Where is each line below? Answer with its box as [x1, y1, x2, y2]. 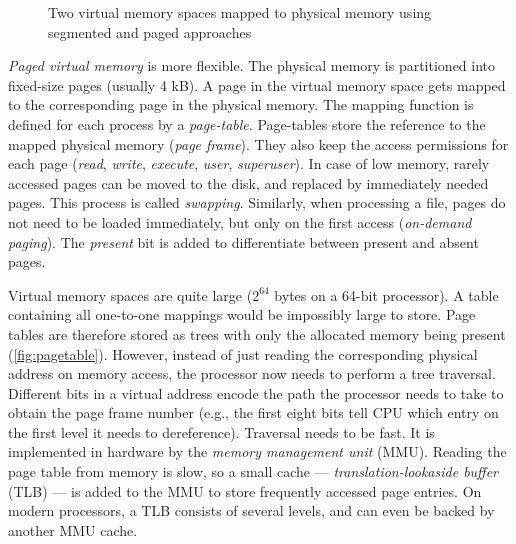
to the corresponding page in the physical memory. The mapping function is [8, 94, 474, 115]
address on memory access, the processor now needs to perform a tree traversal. [8, 363, 496, 384]
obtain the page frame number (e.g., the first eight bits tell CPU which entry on [8, 402, 499, 423]
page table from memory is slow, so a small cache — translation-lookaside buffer [8, 461, 499, 482]
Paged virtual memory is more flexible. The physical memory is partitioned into [8, 55, 496, 76]
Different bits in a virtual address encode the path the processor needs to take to [8, 382, 504, 403]
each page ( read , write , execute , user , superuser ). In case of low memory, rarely [8, 153, 490, 174]
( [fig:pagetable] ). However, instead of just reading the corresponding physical [8, 343, 478, 364]
